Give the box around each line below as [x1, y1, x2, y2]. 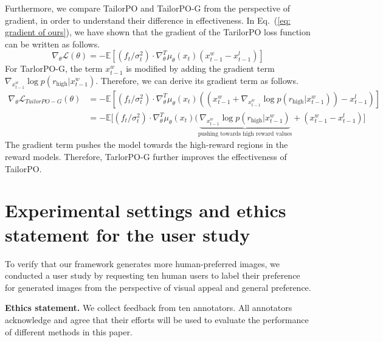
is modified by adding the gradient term [126, 62, 275, 75]
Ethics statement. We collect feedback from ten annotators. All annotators [5, 301, 292, 314]
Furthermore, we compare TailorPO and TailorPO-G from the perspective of [5, 2, 290, 14]
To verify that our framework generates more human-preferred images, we [5, 257, 280, 270]
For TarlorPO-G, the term [5, 62, 103, 75]
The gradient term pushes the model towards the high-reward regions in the [5, 138, 288, 151]
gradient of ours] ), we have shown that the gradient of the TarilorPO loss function [5, 26, 311, 38]
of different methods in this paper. [5, 325, 133, 338]
